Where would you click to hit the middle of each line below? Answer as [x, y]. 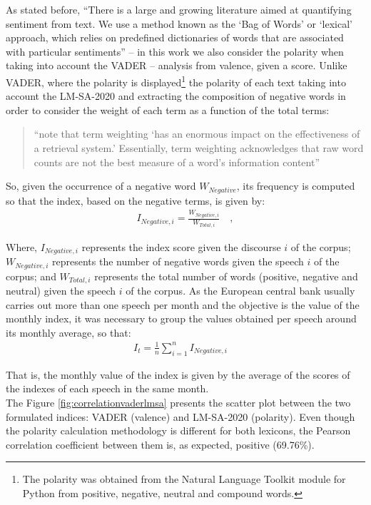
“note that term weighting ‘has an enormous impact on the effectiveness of [197, 134]
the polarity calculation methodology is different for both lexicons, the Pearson [178, 430]
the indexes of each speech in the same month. [107, 388]
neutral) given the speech [61, 291]
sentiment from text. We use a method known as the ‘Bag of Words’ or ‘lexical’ [179, 23]
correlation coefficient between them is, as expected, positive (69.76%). [160, 444]
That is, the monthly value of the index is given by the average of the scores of [178, 374]
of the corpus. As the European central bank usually [240, 291]
